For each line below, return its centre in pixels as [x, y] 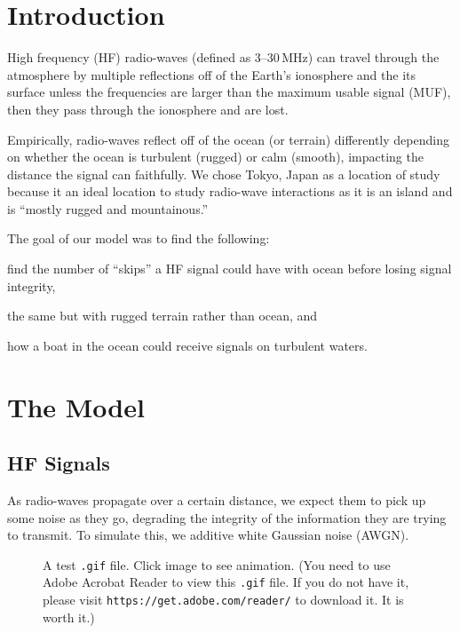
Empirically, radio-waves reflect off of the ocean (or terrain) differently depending [228, 139]
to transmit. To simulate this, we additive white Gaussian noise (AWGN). [208, 535]
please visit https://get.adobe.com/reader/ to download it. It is [223, 600]
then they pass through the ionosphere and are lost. [148, 109]
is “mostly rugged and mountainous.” [108, 208]
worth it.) [69, 617]
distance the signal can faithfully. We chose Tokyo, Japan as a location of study [224, 174]
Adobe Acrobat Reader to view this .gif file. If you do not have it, [226, 582]
